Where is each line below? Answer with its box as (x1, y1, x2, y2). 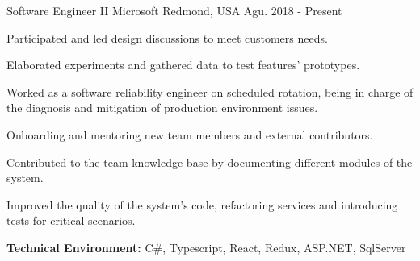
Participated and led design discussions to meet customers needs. (6, 29, 328, 46)
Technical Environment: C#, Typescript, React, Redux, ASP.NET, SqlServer (6, 238, 406, 255)
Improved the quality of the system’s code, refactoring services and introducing (6, 196, 398, 213)
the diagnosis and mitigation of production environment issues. (6, 99, 318, 116)
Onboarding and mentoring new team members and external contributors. (6, 126, 373, 143)
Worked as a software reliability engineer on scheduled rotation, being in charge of (6, 83, 414, 100)
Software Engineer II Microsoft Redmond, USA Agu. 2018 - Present (6, 2, 342, 19)
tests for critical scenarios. (6, 212, 136, 229)
